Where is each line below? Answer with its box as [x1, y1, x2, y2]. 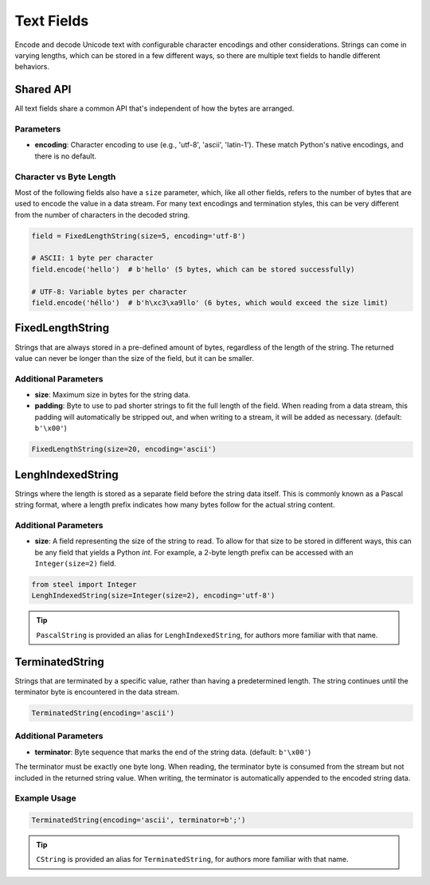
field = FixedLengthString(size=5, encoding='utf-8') [31, 231, 246, 241]
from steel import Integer [31, 580, 137, 589]
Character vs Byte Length [14, 171, 116, 182]
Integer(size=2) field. [34, 558, 117, 569]
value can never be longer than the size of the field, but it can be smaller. [14, 353, 254, 362]
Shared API [14, 83, 72, 96]
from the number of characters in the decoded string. [14, 210, 190, 219]
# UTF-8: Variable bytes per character [31, 287, 187, 296]
